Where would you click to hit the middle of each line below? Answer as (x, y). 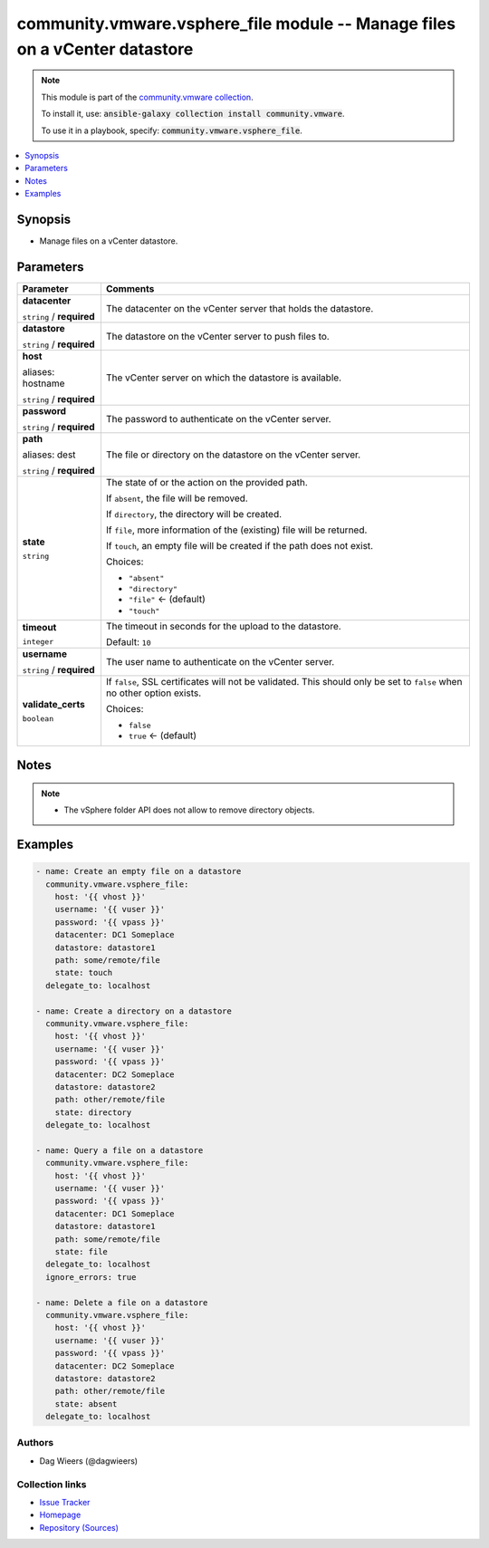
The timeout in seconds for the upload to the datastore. (223, 626)
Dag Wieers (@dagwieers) (89, 1461)
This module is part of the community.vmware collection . (147, 97)
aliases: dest (49, 455)
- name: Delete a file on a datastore (122, 1303)
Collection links (52, 1484)
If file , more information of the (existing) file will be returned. (236, 530)
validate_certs (53, 704)
